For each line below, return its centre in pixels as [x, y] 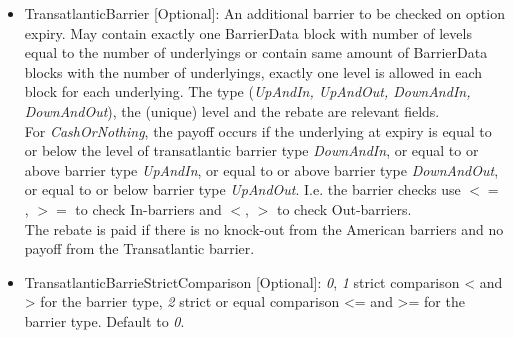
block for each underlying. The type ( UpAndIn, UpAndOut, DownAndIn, [247, 91]
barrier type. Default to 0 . [104, 320]
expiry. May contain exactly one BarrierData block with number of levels [248, 32]
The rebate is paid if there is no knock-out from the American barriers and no [264, 228]
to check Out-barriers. [344, 208]
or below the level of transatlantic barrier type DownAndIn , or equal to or [251, 150]
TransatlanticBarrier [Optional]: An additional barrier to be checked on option [264, 13]
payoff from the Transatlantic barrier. [139, 248]
